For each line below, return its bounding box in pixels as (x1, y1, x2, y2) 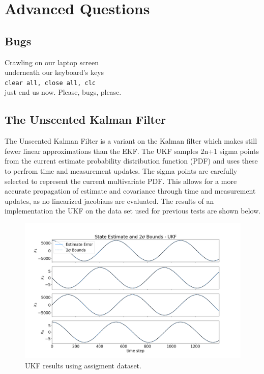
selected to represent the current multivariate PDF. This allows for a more (5, 175, 237, 186)
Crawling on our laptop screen (5, 57, 99, 67)
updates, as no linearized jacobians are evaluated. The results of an (5, 195, 214, 206)
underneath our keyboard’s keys (5, 67, 104, 77)
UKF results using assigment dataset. (25, 360, 141, 370)
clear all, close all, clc (5, 79, 96, 87)
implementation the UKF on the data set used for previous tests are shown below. (5, 205, 261, 216)
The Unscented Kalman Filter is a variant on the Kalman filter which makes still (5, 136, 257, 146)
